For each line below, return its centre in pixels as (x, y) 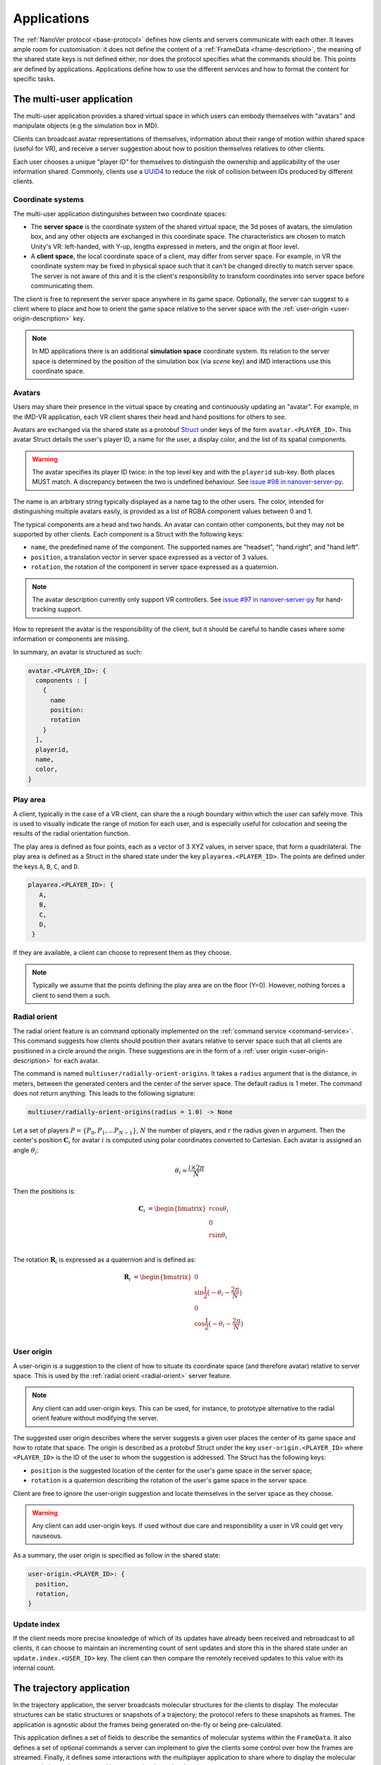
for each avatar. (76, 1060)
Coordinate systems (49, 200)
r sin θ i (218, 1235)
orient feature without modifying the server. (95, 1418)
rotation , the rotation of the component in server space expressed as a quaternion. (155, 567)
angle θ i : (26, 1151)
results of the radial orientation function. (72, 834)
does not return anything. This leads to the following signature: (104, 1094)
